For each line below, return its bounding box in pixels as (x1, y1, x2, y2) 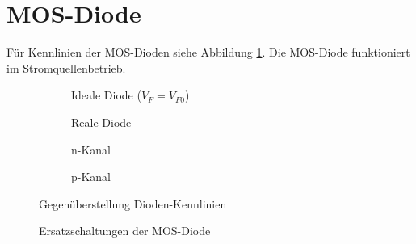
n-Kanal (71, 141, 111, 158)
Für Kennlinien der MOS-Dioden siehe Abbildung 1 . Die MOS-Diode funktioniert (6, 44, 410, 61)
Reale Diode (71, 113, 132, 130)
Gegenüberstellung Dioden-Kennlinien (39, 195, 227, 212)
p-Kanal (71, 168, 111, 185)
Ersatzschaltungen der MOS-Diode (39, 222, 211, 239)
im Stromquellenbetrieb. (6, 59, 126, 76)
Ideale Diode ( (71, 86, 141, 103)
